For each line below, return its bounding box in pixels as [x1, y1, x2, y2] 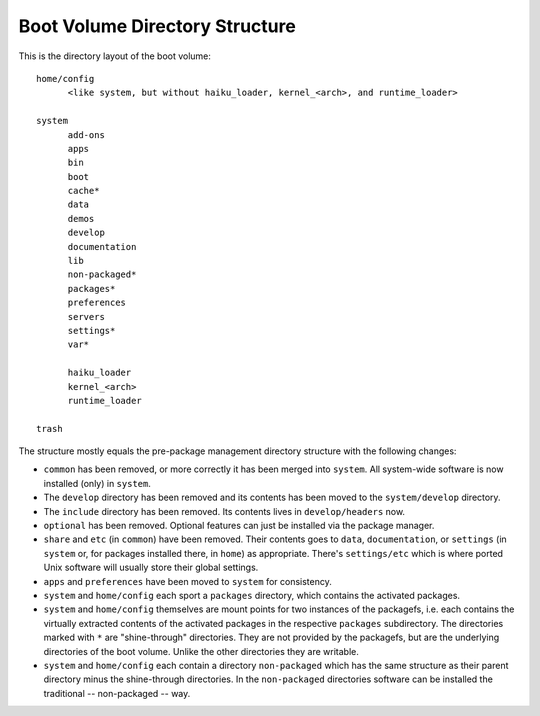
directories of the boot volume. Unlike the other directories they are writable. [43, 645, 359, 657]
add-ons [67, 129, 105, 140]
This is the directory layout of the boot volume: [18, 50, 212, 62]
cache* [67, 185, 100, 197]
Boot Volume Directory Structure [18, 15, 297, 37]
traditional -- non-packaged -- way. [43, 687, 191, 699]
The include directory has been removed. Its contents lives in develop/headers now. [43, 505, 405, 517]
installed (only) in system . [43, 477, 152, 489]
